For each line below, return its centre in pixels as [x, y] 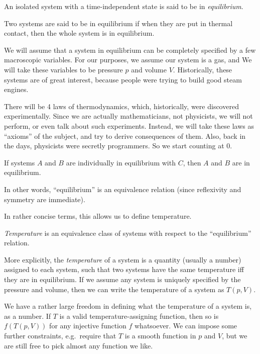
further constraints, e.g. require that [60, 336]
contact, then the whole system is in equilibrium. [79, 33]
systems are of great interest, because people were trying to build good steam [123, 79]
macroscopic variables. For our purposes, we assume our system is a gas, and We [128, 60]
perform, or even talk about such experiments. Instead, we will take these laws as [129, 125]
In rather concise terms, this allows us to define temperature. [98, 216]
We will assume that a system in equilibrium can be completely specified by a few [130, 50]
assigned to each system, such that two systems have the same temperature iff [124, 269]
